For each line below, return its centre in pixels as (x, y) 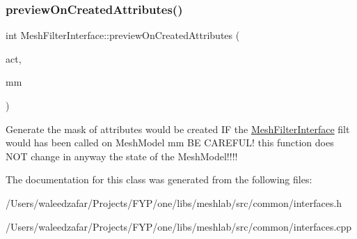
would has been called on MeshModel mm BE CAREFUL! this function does (170, 142)
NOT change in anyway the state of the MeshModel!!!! (122, 156)
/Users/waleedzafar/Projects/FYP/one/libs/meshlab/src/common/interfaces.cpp (179, 226)
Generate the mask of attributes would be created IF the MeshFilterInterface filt (178, 129)
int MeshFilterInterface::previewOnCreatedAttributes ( (123, 35)
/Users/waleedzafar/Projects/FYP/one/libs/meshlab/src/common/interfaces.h (174, 202)
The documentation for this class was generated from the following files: (159, 179)
